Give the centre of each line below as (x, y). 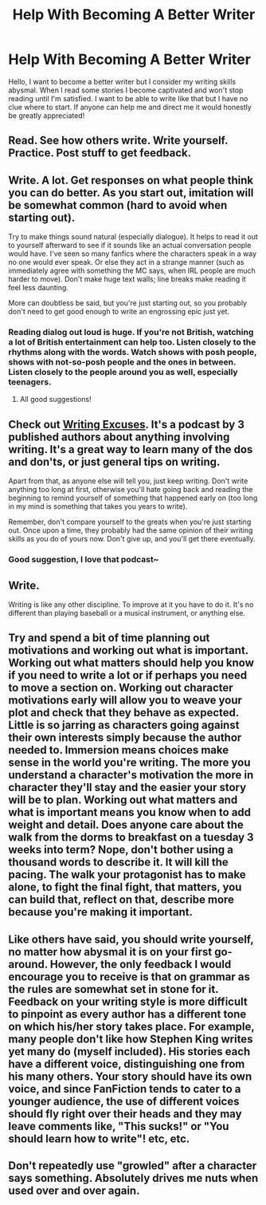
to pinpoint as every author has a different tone (127, 1014)
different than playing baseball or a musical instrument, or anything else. (127, 612)
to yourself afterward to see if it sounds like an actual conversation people (130, 246)
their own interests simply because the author (125, 738)
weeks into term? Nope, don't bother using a (121, 850)
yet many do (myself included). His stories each (129, 1051)
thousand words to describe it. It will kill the (118, 862)
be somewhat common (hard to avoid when (118, 205)
